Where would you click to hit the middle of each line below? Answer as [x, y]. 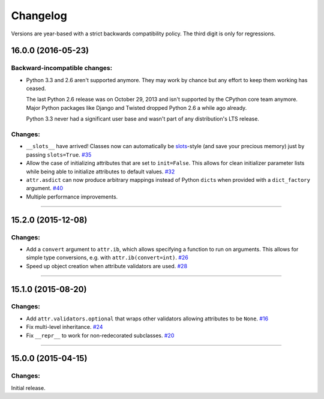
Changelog [39, 16]
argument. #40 [44, 188]
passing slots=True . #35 [59, 154]
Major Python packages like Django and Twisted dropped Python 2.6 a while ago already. [136, 107]
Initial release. [28, 388]
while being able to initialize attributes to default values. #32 [100, 172]
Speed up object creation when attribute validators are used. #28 [107, 266]
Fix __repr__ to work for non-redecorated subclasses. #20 [100, 335]
